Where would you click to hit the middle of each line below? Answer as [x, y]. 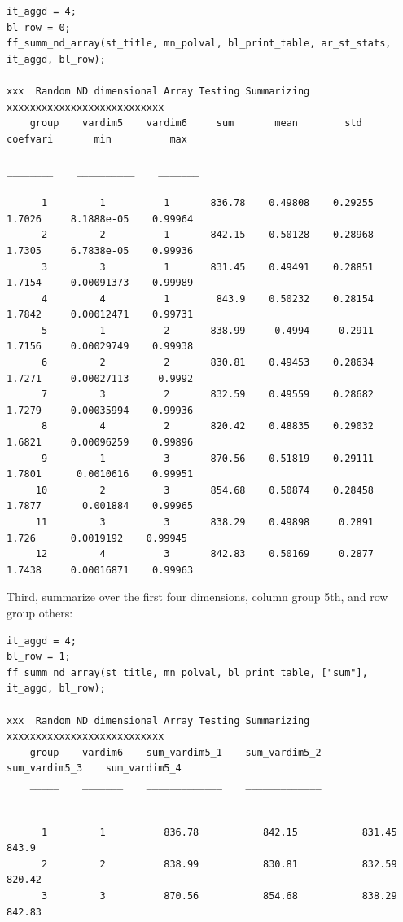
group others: [40, 612]
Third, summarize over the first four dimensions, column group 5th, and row [197, 597]
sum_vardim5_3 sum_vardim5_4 [94, 768]
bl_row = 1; [39, 657]
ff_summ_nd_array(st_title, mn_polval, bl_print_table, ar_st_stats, [199, 44]
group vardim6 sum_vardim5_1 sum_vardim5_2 [175, 752]
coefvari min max [97, 139]
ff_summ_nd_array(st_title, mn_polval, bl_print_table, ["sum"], [187, 672]
